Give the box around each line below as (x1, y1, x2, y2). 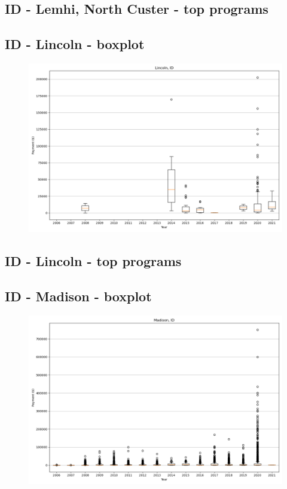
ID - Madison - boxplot (5, 287, 152, 305)
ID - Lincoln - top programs (5, 252, 182, 270)
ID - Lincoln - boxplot (5, 35, 145, 53)
